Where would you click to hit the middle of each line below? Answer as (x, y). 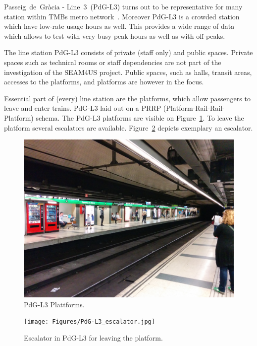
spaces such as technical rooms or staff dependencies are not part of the (113, 62)
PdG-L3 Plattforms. (54, 304)
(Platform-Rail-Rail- (194, 108)
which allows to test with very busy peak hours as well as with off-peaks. (115, 35)
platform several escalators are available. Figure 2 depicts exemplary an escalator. (128, 127)
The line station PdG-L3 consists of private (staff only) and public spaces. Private (128, 52)
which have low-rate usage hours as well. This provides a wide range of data (119, 26)
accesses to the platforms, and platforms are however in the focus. (104, 82)
